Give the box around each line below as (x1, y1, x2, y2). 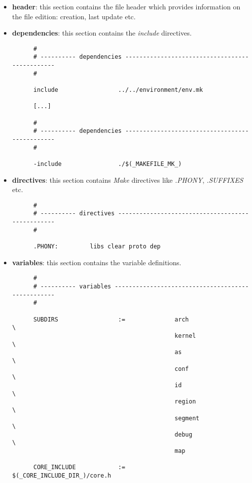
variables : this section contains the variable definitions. (12, 257, 181, 267)
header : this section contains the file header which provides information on (12, 1, 241, 11)
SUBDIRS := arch (33, 316, 189, 323)
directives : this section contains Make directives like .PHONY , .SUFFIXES (12, 174, 243, 185)
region (175, 398, 196, 405)
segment (175, 414, 200, 422)
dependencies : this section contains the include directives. (12, 28, 192, 38)
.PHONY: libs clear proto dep (33, 243, 161, 250)
